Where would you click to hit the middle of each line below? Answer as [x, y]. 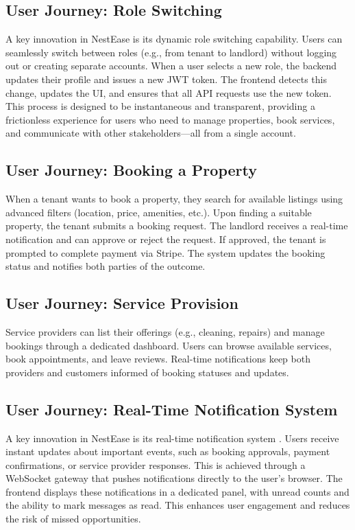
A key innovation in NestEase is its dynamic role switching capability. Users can [174, 39]
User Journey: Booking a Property [131, 170]
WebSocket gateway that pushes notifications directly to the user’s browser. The [174, 478]
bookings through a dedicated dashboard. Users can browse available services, [169, 345]
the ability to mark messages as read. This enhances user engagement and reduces [178, 505]
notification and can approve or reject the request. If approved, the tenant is [166, 239]
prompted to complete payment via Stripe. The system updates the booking [166, 252]
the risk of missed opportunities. [73, 519]
